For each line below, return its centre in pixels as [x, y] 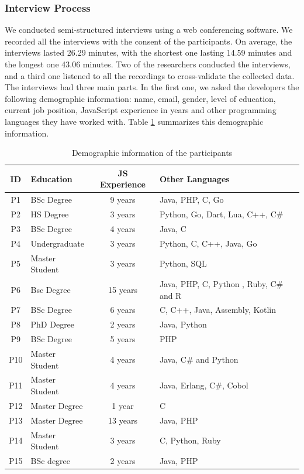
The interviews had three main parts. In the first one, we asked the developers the [152, 87]
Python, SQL [183, 263]
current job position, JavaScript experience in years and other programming [141, 110]
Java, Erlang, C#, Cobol [204, 385]
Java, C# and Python [199, 359]
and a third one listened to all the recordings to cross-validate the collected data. [150, 75]
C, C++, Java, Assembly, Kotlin [217, 310]
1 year [123, 405]
